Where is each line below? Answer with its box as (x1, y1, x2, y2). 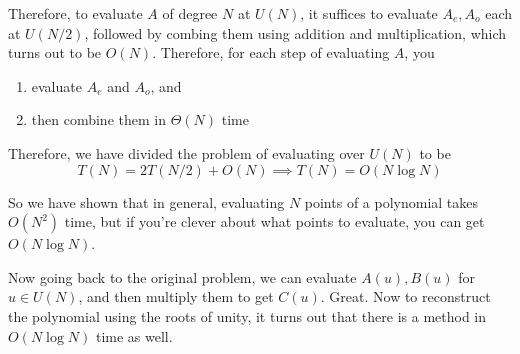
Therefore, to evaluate (8, 3, 143, 23)
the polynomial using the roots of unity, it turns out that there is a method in (8, 305, 487, 326)
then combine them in (31, 109, 166, 130)
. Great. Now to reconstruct (320, 286, 491, 307)
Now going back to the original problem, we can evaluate (8, 266, 357, 287)
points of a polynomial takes (304, 191, 479, 212)
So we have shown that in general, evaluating (8, 191, 285, 212)
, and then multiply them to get (78, 286, 274, 307)
